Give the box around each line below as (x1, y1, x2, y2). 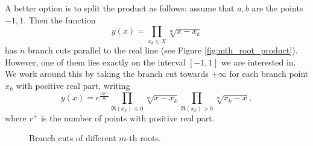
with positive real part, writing (16, 79, 130, 91)
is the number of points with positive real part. (40, 111, 215, 124)
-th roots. (126, 132, 161, 144)
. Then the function (24, 13, 96, 26)
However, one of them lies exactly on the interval (5, 55, 186, 68)
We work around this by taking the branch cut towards (5, 67, 209, 80)
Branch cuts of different (29, 132, 116, 144)
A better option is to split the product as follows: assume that (5, 2, 235, 14)
